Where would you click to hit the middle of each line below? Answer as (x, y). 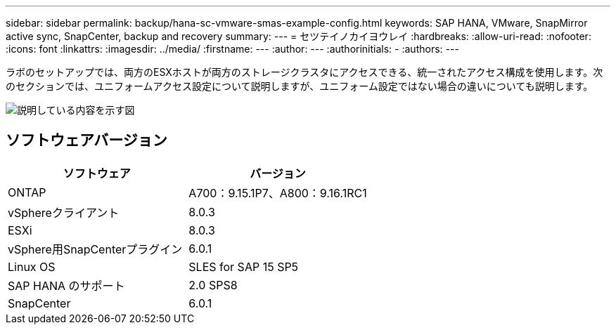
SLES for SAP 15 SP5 (244, 266)
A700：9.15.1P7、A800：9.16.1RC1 (278, 193)
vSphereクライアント (64, 212)
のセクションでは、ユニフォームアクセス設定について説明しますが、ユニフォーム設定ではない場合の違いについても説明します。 (300, 86)
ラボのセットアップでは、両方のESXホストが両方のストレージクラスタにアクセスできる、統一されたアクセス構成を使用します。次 (304, 72)
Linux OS (32, 266)
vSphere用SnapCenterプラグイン (95, 249)
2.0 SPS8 (213, 285)
